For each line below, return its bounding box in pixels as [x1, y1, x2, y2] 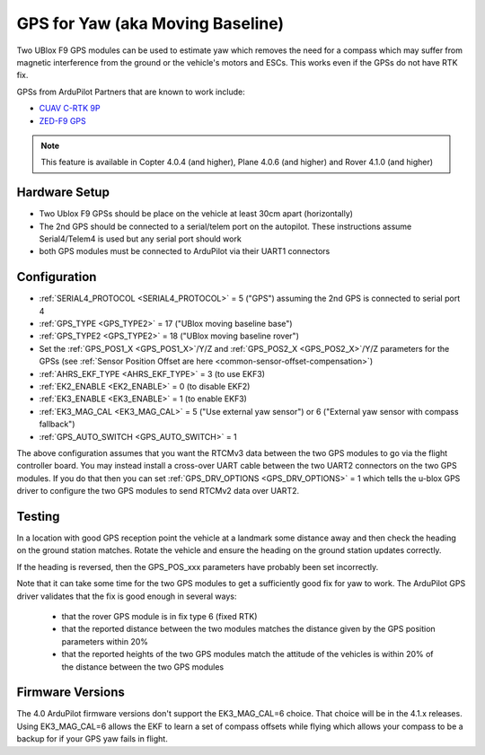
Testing [16, 508, 60, 524]
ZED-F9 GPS [39, 115, 87, 126]
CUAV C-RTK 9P [39, 103, 101, 114]
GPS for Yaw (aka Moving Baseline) [16, 13, 285, 33]
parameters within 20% [61, 636, 148, 646]
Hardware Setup [16, 185, 110, 200]
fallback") [39, 418, 75, 430]
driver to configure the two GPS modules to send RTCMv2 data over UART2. [16, 486, 300, 496]
